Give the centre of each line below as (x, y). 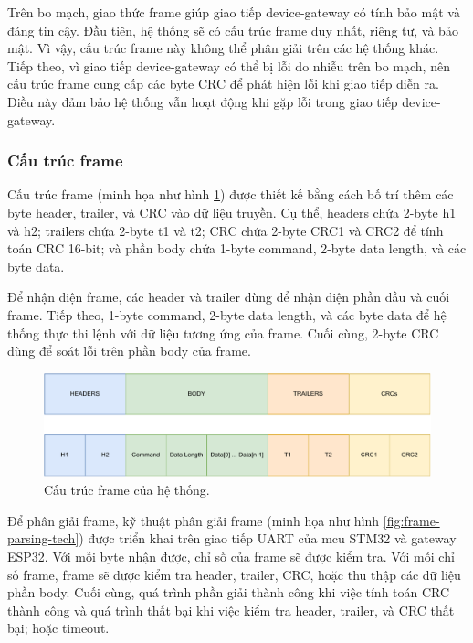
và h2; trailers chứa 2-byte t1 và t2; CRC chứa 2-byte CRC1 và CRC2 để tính (226, 230)
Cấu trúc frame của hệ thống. (127, 490)
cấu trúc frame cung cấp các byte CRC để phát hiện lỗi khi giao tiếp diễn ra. (223, 84)
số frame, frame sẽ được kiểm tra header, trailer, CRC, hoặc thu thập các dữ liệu (234, 574)
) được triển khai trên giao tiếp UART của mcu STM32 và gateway (268, 538)
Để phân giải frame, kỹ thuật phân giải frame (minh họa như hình (194, 520)
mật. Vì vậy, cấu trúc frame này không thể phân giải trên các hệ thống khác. (223, 48)
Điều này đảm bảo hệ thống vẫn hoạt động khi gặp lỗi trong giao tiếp (203, 101)
